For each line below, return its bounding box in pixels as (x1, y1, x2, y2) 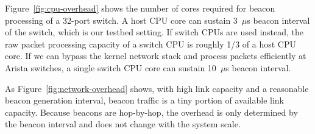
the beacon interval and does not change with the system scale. (5, 118, 241, 130)
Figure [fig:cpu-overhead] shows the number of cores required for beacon (5, 2, 275, 14)
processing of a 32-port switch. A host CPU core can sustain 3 (5, 13, 238, 26)
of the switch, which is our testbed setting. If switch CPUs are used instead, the (5, 26, 304, 38)
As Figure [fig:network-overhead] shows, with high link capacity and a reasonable (5, 82, 309, 94)
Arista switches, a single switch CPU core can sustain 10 (5, 61, 216, 74)
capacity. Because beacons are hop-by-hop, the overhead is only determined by (5, 105, 298, 118)
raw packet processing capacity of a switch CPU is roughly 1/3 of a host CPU (5, 37, 297, 50)
